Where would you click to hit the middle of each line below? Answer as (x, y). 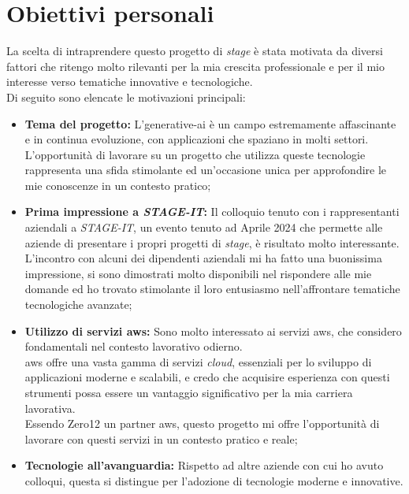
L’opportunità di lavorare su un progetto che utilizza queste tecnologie (195, 154)
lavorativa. (50, 408)
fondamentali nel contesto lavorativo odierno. (134, 346)
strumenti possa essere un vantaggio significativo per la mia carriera (189, 392)
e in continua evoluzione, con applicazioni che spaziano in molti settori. (197, 139)
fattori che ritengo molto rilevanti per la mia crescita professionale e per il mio (195, 66)
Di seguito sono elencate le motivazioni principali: (126, 97)
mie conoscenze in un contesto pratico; (118, 185)
